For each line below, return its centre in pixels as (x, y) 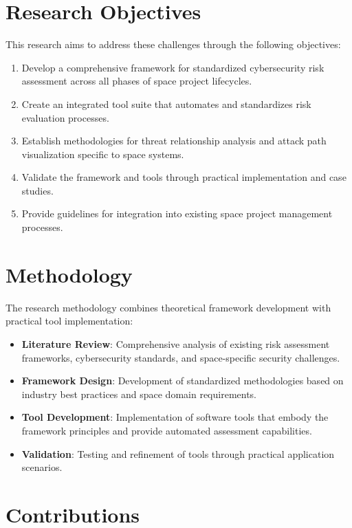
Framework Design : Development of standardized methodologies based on (183, 381)
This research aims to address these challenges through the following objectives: (173, 44)
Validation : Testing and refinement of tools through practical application (178, 453)
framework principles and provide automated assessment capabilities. (167, 430)
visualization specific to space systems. (103, 154)
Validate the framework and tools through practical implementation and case (184, 177)
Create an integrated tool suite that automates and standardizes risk (166, 103)
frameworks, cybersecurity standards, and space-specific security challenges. (181, 357)
